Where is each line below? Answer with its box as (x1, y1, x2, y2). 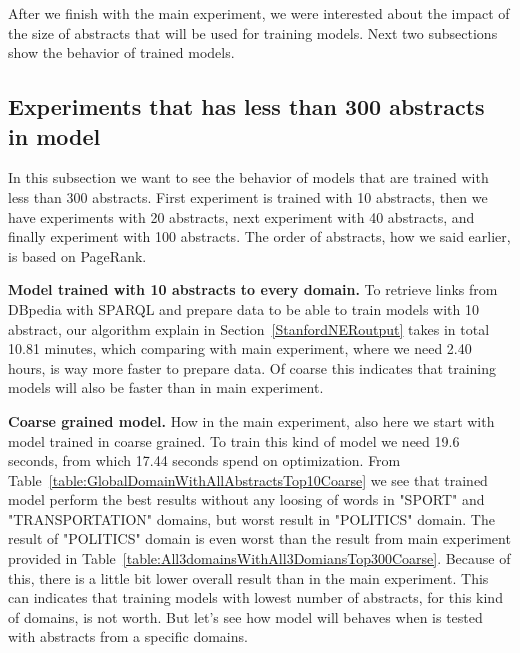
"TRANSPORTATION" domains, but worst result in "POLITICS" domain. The (8, 508, 495, 529)
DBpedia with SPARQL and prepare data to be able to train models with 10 (8, 298, 479, 319)
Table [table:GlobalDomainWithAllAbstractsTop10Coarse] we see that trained (8, 469, 488, 490)
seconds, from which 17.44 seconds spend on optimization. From (8, 450, 401, 471)
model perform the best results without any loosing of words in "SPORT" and (8, 489, 485, 510)
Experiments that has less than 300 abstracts (8, 91, 485, 122)
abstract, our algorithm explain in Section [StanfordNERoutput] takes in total (8, 318, 490, 339)
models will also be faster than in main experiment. (8, 377, 324, 398)
